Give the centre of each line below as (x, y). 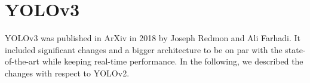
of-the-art (22, 61)
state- (295, 49)
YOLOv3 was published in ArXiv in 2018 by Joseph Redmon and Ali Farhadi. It (153, 38)
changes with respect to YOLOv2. (67, 73)
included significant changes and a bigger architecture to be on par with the (144, 49)
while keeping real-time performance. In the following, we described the (173, 61)
